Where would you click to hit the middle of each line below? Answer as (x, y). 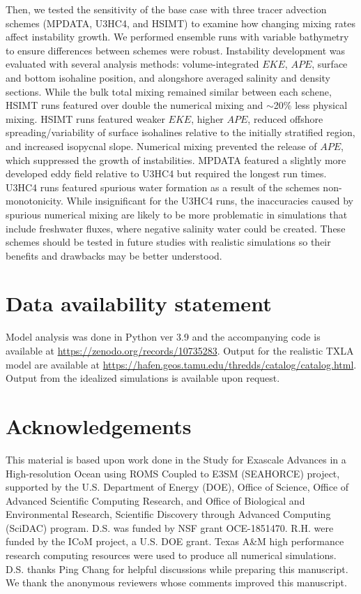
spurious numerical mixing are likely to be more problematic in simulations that (177, 214)
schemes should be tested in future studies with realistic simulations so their (168, 242)
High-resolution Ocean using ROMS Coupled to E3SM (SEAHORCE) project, (173, 473)
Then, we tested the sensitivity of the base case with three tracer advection (166, 9)
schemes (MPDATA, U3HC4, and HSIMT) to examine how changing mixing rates (180, 23)
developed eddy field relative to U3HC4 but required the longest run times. (166, 173)
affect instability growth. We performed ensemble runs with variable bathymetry (177, 37)
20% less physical (310, 105)
